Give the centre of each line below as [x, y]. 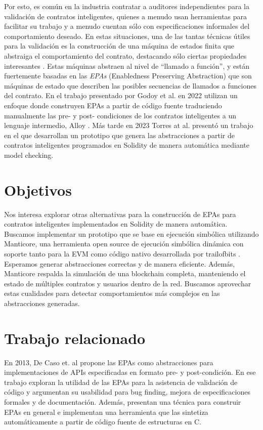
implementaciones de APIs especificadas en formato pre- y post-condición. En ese [130, 372]
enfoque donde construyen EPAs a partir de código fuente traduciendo [113, 105]
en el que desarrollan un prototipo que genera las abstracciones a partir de [119, 135]
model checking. [29, 155]
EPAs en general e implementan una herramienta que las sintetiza [106, 412]
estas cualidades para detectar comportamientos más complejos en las [112, 293]
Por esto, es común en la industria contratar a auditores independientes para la [127, 6]
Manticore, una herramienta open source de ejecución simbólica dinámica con [124, 244]
